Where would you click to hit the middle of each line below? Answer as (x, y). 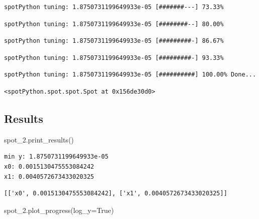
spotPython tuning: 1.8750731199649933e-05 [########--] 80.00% (114, 24)
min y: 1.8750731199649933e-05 (56, 157)
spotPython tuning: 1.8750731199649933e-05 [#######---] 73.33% (114, 7)
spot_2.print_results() (39, 139)
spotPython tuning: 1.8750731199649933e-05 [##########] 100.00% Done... (130, 75)
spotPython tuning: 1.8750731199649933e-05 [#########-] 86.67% (114, 41)
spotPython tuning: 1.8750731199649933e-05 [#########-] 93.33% (114, 58)
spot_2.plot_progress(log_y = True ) (59, 210)
